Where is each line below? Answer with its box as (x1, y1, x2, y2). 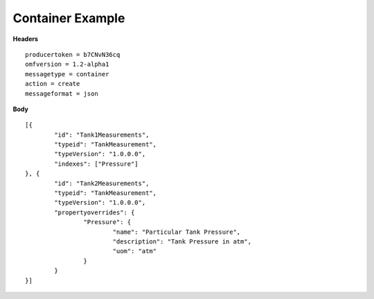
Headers (12, 35, 38, 43)
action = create (25, 80, 80, 88)
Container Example (12, 10, 125, 26)
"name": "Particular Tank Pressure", (112, 228, 241, 236)
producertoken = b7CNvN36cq (25, 51, 121, 58)
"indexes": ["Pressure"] (54, 160, 139, 168)
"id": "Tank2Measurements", (54, 179, 150, 187)
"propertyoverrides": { (54, 208, 135, 216)
